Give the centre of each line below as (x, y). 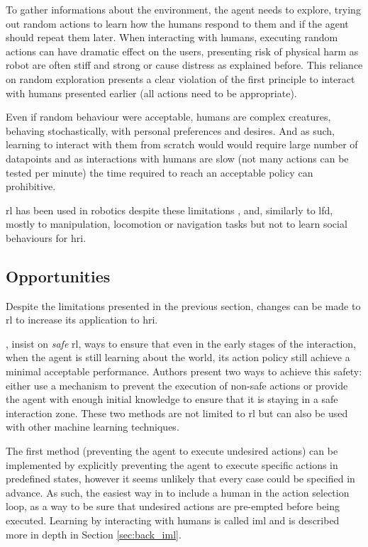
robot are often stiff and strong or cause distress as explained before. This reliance (184, 65)
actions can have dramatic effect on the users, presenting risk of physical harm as (182, 51)
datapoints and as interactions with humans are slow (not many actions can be (177, 158)
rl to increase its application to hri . (82, 320)
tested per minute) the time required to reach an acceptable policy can (160, 172)
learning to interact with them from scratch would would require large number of (182, 144)
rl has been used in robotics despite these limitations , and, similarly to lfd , (169, 210)
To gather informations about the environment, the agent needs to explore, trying (183, 9)
